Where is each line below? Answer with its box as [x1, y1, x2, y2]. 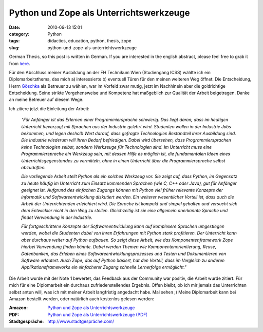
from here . [9, 60, 30, 66]
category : [9, 31, 30, 37]
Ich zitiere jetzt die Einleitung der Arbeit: [9, 105, 90, 112]
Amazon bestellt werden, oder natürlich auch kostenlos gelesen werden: [9, 296, 154, 302]
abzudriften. [21, 164, 46, 170]
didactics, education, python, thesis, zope [47, 38, 131, 44]
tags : [9, 38, 20, 44]
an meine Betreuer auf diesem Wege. [9, 97, 84, 102]
